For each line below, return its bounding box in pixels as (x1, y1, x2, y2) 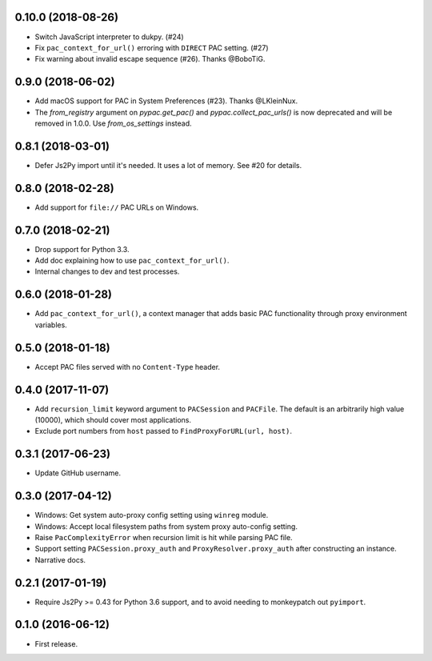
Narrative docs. (34, 555, 86, 564)
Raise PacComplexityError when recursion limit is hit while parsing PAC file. (34, 532, 293, 542)
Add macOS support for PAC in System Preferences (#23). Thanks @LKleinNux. (34, 96, 298, 106)
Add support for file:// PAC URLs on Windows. (34, 202, 199, 212)
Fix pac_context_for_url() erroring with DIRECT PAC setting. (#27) (34, 42, 269, 52)
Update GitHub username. (34, 468, 122, 478)
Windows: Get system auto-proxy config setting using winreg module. (34, 511, 269, 520)
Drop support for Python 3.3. (34, 244, 130, 254)
